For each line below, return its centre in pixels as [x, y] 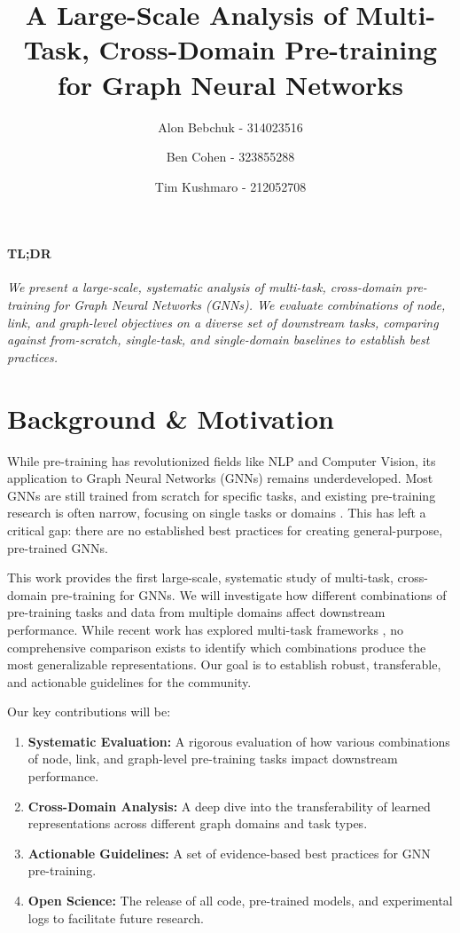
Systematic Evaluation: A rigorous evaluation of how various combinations [239, 741]
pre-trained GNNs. [58, 547]
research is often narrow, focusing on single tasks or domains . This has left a [217, 513]
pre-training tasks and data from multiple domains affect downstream [196, 612]
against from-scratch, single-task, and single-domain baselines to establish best [218, 340]
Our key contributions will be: [89, 712]
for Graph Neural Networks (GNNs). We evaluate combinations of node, [249, 305]
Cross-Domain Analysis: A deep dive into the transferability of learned [229, 806]
